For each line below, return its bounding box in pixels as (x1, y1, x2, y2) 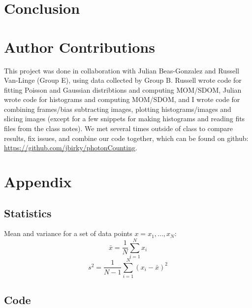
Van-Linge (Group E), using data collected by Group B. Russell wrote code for (4, 75, 242, 85)
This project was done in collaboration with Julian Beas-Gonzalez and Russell (4, 65, 239, 75)
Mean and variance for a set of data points (4, 228, 132, 239)
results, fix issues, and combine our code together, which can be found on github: (4, 133, 249, 143)
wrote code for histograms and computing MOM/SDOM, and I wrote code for (4, 94, 240, 104)
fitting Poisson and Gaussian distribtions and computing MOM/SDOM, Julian (4, 84, 242, 95)
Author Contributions (4, 36, 155, 57)
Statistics (4, 205, 52, 220)
